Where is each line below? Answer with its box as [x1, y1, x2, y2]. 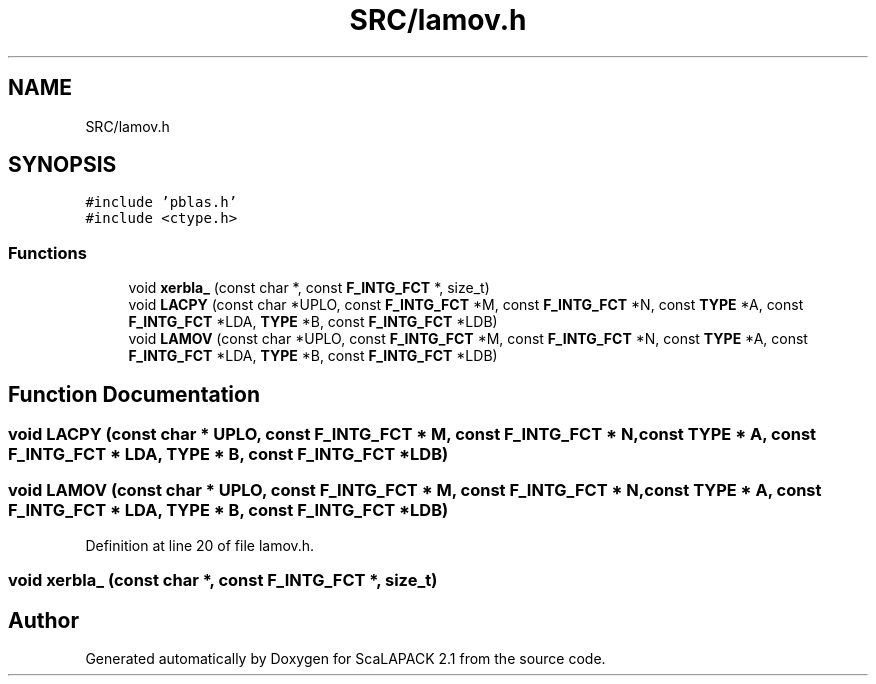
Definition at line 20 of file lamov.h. [85, 536, 315, 554]
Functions [8, 242, 87, 263]
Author [8, 607, 79, 633]
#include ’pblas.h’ [85, 194, 238, 211]
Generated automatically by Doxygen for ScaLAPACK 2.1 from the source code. [85, 650, 606, 667]
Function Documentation [8, 381, 260, 407]
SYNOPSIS [8, 152, 117, 178]
